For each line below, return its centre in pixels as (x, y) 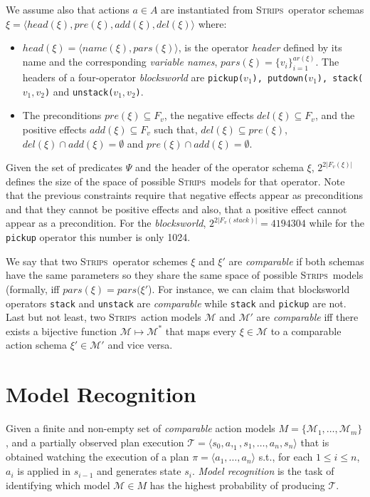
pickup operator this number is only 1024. (98, 237)
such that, (176, 129)
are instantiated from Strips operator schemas (263, 9)
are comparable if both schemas (296, 261)
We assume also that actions (68, 9)
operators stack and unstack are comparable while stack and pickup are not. (176, 303)
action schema (37, 345)
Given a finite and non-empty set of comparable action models (141, 428)
